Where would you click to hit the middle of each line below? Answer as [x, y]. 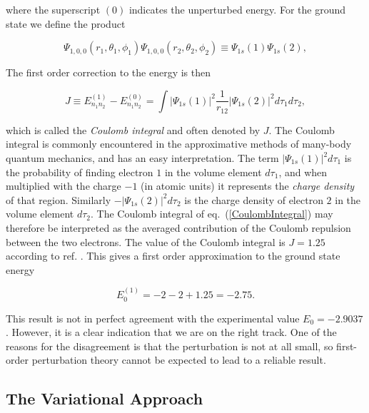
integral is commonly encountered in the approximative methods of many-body [179, 144]
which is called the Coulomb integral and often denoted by [133, 129]
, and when [303, 172]
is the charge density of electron [254, 199]
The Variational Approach [105, 398]
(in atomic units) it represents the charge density [248, 186]
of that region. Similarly [59, 199]
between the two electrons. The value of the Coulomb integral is [146, 241]
